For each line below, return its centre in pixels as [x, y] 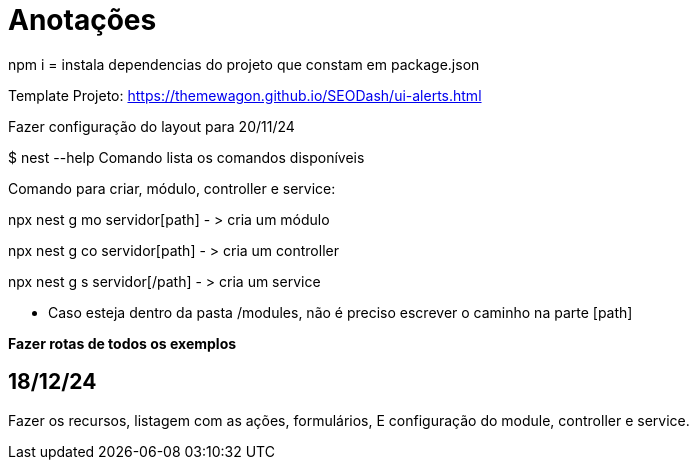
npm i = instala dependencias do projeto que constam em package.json [244, 64]
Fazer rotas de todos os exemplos [122, 343]
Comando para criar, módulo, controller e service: [172, 188]
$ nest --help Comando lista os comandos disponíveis [186, 157]
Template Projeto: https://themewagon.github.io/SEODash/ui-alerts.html [245, 95]
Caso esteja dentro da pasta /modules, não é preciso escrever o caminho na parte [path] [340, 312]
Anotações [82, 20]
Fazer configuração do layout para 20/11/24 [151, 126]
